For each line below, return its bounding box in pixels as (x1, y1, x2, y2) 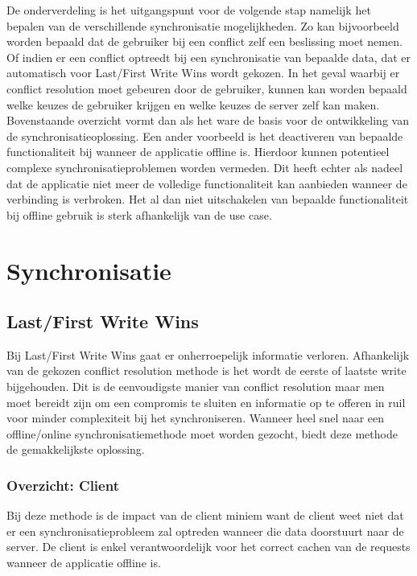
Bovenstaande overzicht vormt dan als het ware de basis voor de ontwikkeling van (6, 112, 409, 129)
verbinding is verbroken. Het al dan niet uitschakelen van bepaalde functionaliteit (6, 191, 409, 208)
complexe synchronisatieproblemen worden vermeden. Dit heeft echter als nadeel (6, 158, 403, 175)
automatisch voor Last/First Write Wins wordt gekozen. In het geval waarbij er (6, 64, 400, 81)
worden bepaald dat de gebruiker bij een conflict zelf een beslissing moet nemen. (6, 33, 403, 50)
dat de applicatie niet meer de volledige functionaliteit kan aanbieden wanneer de (6, 175, 407, 191)
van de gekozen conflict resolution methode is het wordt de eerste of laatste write (6, 362, 407, 379)
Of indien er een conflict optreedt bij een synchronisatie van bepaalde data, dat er (6, 48, 411, 65)
